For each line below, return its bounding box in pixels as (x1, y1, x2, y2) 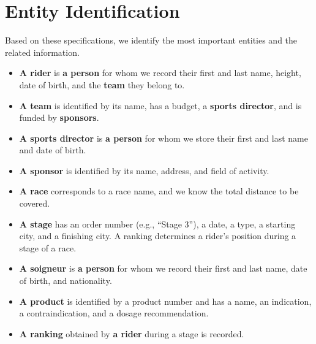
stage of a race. (19, 241, 77, 254)
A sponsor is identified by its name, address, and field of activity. (19, 164, 269, 177)
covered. (19, 197, 50, 210)
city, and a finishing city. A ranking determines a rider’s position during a (19, 229, 296, 242)
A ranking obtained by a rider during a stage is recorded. (19, 327, 244, 340)
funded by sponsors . (19, 111, 99, 124)
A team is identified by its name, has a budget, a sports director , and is (19, 99, 302, 112)
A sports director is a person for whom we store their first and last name (19, 131, 308, 144)
